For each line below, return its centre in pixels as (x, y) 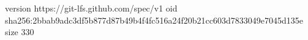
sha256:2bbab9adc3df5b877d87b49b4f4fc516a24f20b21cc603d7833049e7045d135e (154, 20)
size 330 (20, 32)
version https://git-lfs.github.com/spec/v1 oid (91, 8)
